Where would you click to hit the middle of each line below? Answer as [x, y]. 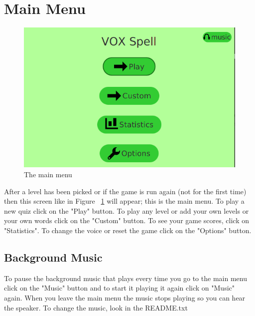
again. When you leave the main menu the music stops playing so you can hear [125, 297]
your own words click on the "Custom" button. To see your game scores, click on [127, 220]
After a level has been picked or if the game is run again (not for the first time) [125, 191]
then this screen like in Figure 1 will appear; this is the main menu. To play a [124, 201]
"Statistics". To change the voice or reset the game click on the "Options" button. [128, 230]
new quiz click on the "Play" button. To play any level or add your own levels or [127, 210]
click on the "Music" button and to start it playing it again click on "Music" [120, 288]
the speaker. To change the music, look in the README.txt [96, 307]
